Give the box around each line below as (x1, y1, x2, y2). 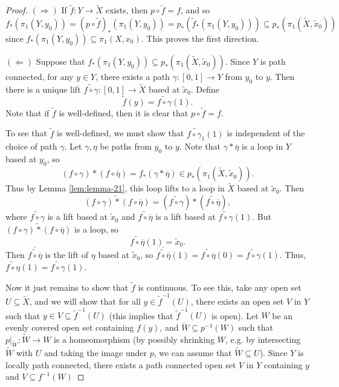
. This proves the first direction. (141, 31, 259, 44)
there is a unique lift (5, 82, 81, 95)
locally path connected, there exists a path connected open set (5, 358, 236, 371)
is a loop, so (74, 222, 118, 235)
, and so (181, 4, 210, 16)
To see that (5, 127, 47, 139)
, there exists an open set (190, 295, 284, 308)
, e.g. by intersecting (225, 333, 301, 346)
